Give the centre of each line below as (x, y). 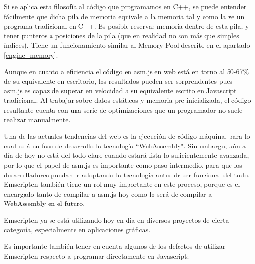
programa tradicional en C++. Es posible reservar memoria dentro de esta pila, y (127, 26)
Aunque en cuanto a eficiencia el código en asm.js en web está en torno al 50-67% (127, 71)
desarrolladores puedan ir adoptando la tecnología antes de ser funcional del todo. (127, 174)
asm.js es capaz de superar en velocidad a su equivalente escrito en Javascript (120, 90)
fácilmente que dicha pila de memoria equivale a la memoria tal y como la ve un (124, 16)
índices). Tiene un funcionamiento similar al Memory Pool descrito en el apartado (127, 45)
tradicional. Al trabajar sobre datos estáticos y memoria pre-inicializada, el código (127, 100)
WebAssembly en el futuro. (45, 203)
